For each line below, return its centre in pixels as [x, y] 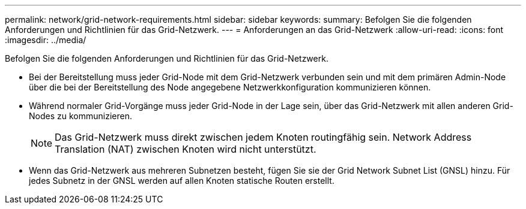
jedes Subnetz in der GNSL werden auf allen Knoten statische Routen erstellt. [182, 181]
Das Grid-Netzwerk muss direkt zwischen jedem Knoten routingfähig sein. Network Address [263, 137]
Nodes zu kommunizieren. [80, 116]
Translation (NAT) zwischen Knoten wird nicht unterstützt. [186, 149]
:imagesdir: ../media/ [46, 40]
